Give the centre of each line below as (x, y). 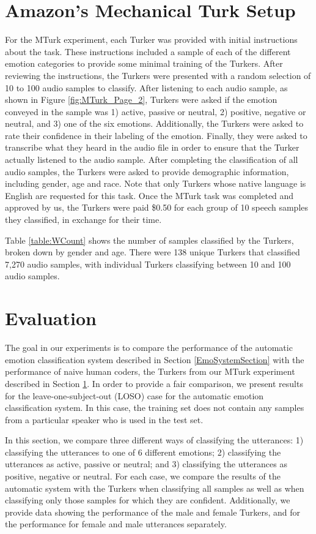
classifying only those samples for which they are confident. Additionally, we (148, 500)
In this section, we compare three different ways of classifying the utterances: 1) (154, 440)
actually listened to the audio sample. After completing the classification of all (152, 160)
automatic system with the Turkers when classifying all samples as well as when (155, 488)
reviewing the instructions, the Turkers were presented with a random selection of (158, 75)
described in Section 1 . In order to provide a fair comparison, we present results (154, 383)
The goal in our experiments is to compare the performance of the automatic (149, 348)
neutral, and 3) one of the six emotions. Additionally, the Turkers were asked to (154, 123)
